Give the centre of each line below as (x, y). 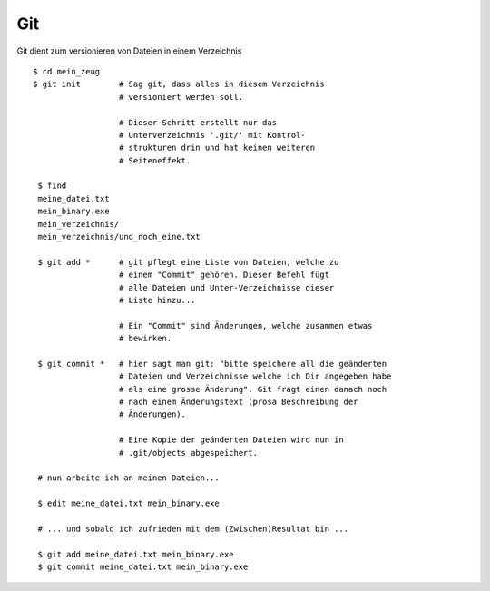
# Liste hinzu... (157, 300)
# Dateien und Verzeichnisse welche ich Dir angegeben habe (255, 376)
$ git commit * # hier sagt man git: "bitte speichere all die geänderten (212, 364)
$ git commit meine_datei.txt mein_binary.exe (143, 567)
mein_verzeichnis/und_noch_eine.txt (119, 237)
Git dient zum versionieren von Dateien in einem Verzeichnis (129, 51)
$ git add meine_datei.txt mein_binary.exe (136, 554)
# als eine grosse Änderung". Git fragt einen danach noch (253, 389)
